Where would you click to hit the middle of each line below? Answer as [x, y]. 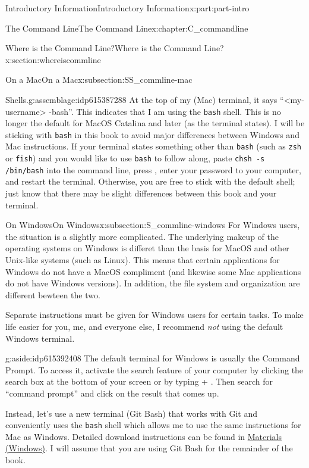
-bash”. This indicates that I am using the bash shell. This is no [165, 111]
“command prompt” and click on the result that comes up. [112, 393]
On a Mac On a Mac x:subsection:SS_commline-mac [99, 79]
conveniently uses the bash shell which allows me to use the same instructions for [153, 425]
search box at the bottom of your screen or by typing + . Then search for [139, 381]
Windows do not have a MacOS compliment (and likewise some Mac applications [153, 271]
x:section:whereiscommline [53, 59]
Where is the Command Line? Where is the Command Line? [115, 48]
